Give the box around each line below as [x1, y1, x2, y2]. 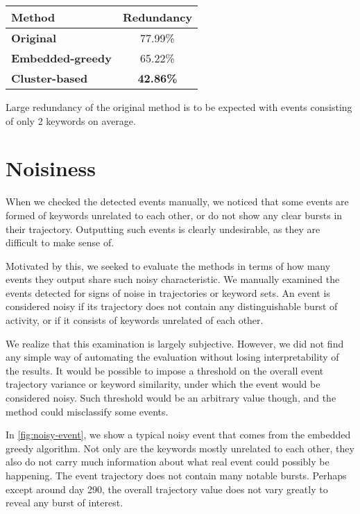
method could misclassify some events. [6, 404, 169, 418]
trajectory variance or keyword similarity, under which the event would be [6, 377, 320, 391]
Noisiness [6, 154, 96, 182]
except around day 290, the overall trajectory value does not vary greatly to [6, 481, 328, 496]
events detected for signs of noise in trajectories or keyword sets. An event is [6, 285, 330, 300]
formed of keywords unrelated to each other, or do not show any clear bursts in [6, 207, 343, 222]
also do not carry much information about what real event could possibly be [6, 454, 329, 469]
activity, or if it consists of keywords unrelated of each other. [6, 313, 264, 327]
